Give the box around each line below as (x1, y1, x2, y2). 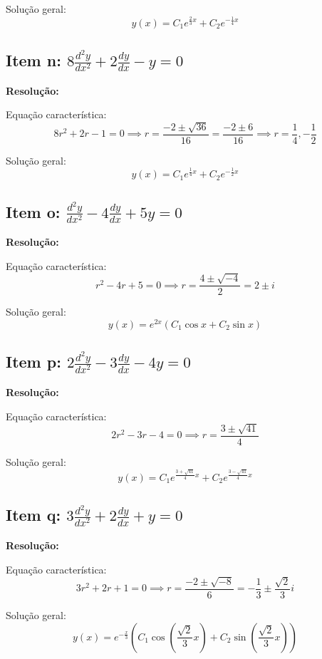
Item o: (6, 200, 61, 222)
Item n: (6, 48, 61, 71)
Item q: (6, 504, 61, 526)
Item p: (6, 351, 61, 373)
